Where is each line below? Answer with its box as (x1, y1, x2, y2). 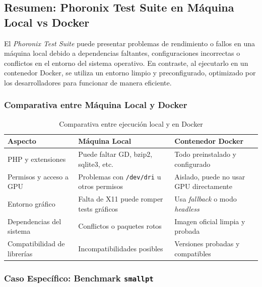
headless (174, 203, 200, 214)
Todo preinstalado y (174, 149, 236, 159)
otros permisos (78, 181, 123, 192)
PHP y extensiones (8, 154, 66, 164)
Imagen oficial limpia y (174, 216, 245, 226)
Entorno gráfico (8, 198, 55, 209)
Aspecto (8, 136, 36, 146)
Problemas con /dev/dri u (78, 171, 161, 181)
